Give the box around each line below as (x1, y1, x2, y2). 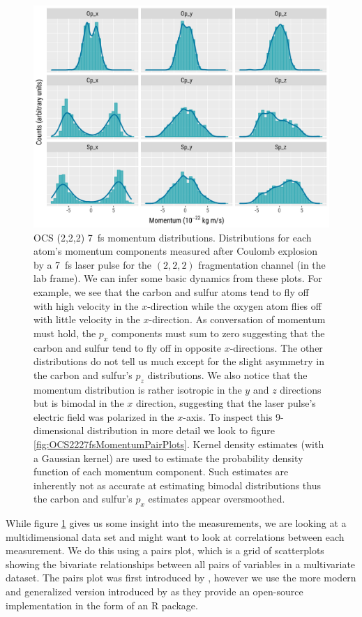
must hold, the (33, 325, 96, 340)
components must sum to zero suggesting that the (111, 325, 325, 340)
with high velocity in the (33, 298, 139, 313)
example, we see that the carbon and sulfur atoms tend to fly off (33, 284, 309, 299)
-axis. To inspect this (183, 409, 273, 424)
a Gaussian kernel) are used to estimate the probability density (33, 450, 303, 465)
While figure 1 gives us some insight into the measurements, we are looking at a (6, 516, 347, 530)
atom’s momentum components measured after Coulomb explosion (33, 244, 318, 258)
